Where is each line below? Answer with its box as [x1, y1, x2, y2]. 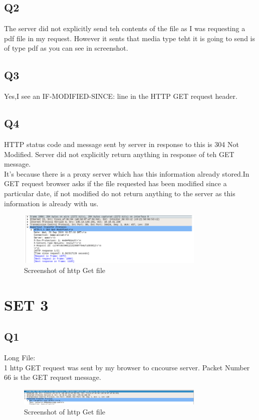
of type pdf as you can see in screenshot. [4, 43, 128, 53]
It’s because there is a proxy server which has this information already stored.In [4, 168, 249, 179]
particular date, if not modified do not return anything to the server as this [4, 188, 235, 198]
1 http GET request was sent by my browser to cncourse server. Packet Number [4, 362, 250, 372]
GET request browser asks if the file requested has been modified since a [4, 178, 227, 189]
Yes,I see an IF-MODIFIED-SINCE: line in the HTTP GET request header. [4, 91, 237, 101]
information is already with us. [4, 198, 99, 208]
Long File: [4, 352, 36, 362]
